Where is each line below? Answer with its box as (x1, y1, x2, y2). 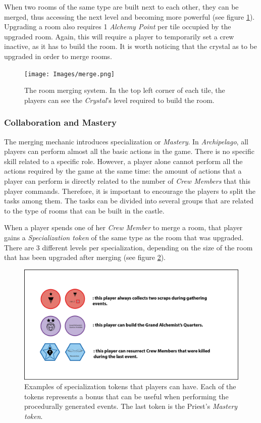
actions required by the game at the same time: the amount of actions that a (4, 166, 242, 176)
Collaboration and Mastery (4, 116, 117, 129)
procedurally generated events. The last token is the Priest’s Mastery (24, 401, 238, 411)
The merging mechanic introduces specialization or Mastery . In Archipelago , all (4, 136, 248, 146)
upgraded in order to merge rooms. (4, 50, 112, 61)
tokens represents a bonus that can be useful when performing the (24, 391, 229, 401)
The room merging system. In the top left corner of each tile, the (24, 85, 225, 95)
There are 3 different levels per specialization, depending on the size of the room (4, 242, 253, 252)
